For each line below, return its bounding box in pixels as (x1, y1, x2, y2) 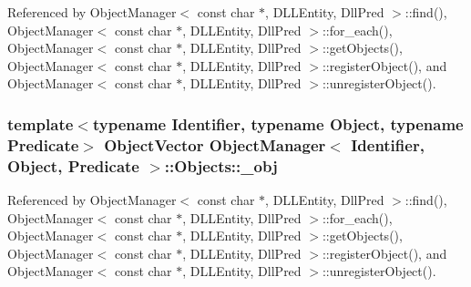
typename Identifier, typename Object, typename (92, 112, 464, 135)
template (7, 112, 74, 135)
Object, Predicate (7, 154, 139, 177)
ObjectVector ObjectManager (104, 133, 326, 156)
